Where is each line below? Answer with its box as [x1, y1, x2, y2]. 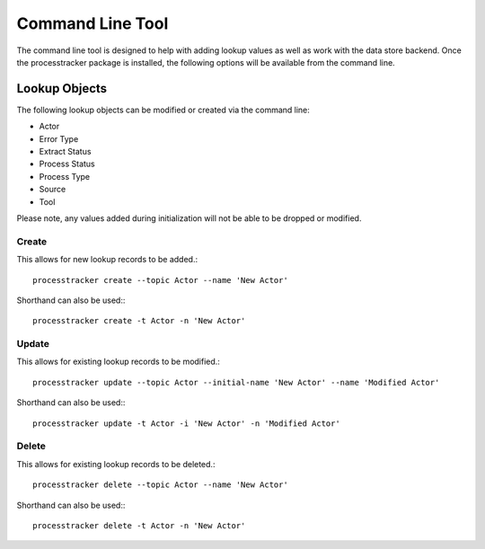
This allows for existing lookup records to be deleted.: [16, 458, 216, 469]
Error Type [39, 133, 79, 144]
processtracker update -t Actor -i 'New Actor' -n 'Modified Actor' [32, 418, 340, 429]
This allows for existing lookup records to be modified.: [16, 356, 220, 367]
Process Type [39, 171, 91, 182]
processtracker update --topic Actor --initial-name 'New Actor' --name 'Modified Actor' [32, 377, 440, 387]
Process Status [39, 158, 95, 170]
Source [39, 184, 66, 195]
